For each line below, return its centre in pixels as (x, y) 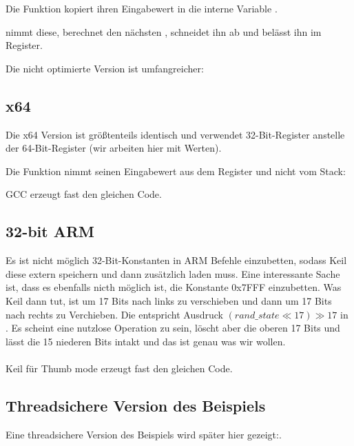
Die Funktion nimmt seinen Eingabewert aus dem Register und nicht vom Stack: (176, 171)
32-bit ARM (50, 231)
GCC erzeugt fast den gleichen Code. (84, 194)
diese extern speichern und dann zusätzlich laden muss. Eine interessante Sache (173, 273)
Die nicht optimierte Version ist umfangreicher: (105, 68)
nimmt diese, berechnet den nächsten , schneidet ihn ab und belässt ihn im (164, 31)
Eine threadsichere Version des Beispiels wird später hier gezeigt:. (144, 434)
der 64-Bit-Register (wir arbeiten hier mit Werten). (114, 148)
